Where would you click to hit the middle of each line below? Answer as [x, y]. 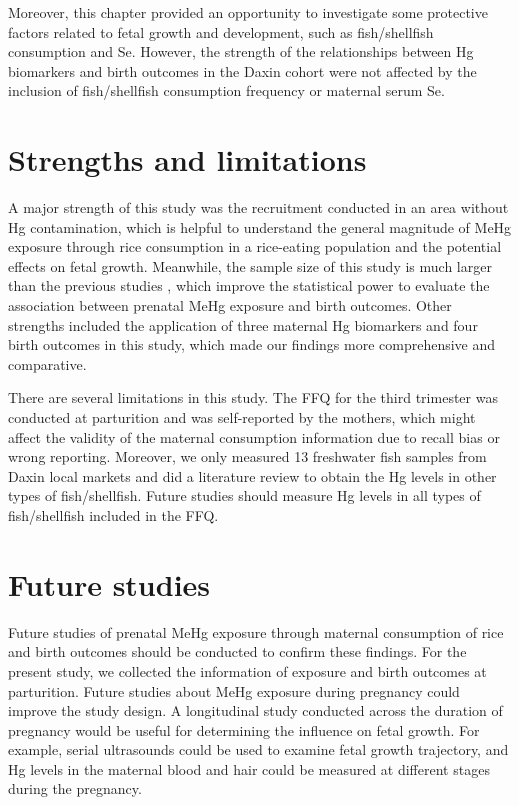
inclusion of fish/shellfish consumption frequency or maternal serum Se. [226, 90]
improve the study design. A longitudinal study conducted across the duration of [255, 710]
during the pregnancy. [75, 788]
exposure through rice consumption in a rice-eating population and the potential [255, 246]
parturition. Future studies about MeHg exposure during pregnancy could [234, 690]
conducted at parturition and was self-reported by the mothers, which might [242, 417]
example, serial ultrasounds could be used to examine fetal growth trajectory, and [258, 749]
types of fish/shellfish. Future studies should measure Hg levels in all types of [244, 495]
